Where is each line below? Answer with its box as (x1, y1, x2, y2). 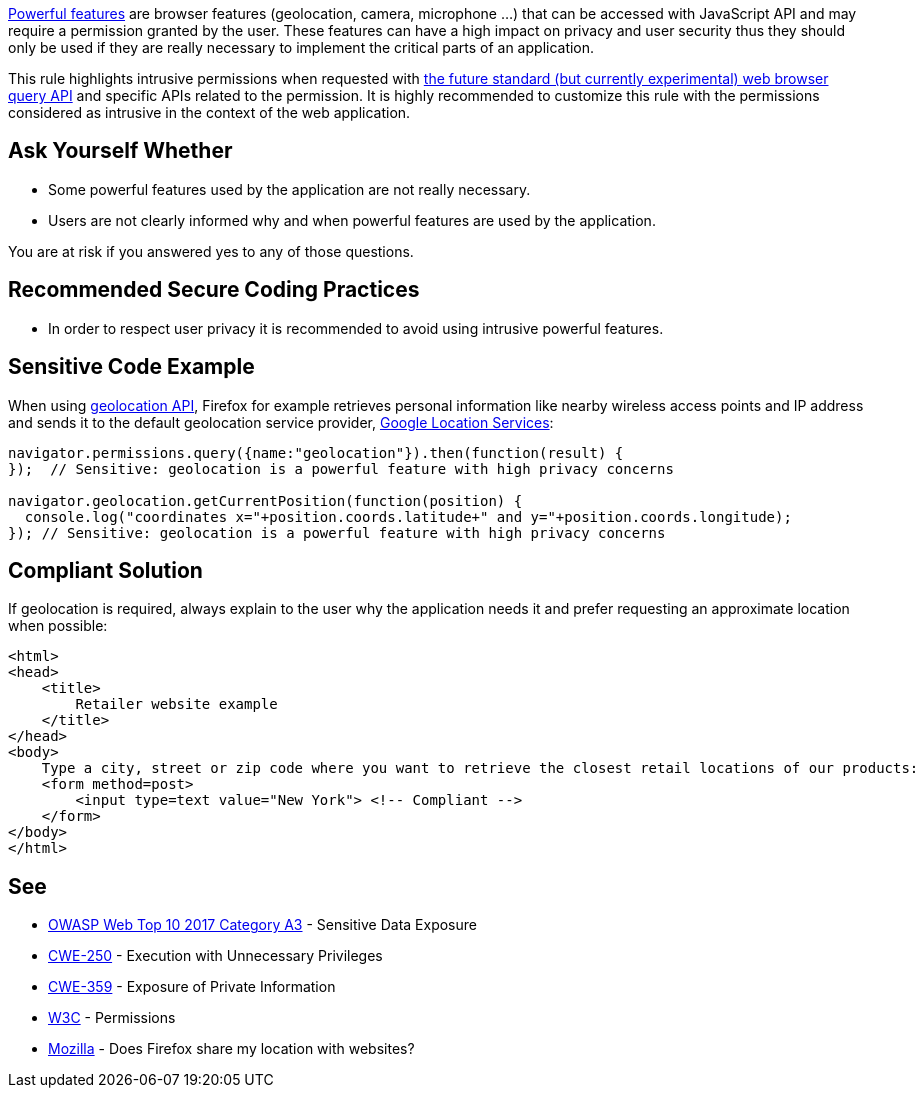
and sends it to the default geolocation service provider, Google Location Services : (8, 413, 554, 431)
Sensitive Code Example (8, 354, 255, 380)
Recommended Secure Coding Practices (8, 277, 420, 303)
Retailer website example (75, 696, 278, 713)
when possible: (8, 617, 108, 635)
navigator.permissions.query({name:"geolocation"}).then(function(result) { (8, 444, 624, 461)
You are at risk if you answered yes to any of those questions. (8, 242, 414, 260)
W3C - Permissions (48, 1009, 176, 1027)
